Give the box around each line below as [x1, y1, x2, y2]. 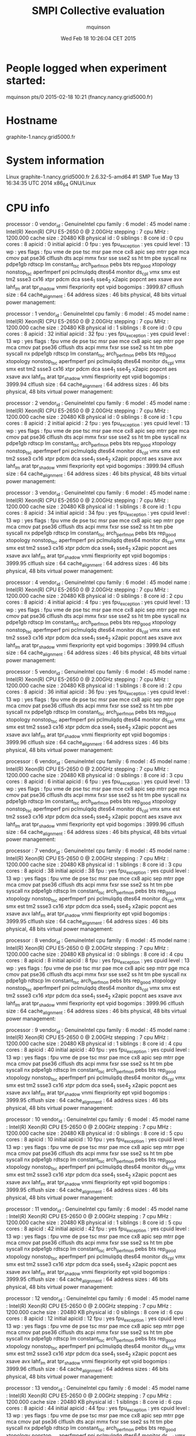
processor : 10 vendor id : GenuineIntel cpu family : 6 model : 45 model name [6, 1116, 190, 1124]
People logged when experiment [6, 61, 167, 74]
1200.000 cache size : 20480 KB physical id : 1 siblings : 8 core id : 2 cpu [6, 682, 183, 689]
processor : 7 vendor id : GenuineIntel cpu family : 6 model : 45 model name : [6, 847, 190, 856]
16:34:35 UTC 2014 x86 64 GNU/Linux [6, 179, 97, 188]
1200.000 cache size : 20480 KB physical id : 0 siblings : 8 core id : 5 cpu [6, 1129, 183, 1137]
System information [6, 153, 105, 167]
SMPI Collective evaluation [32, 4, 165, 18]
